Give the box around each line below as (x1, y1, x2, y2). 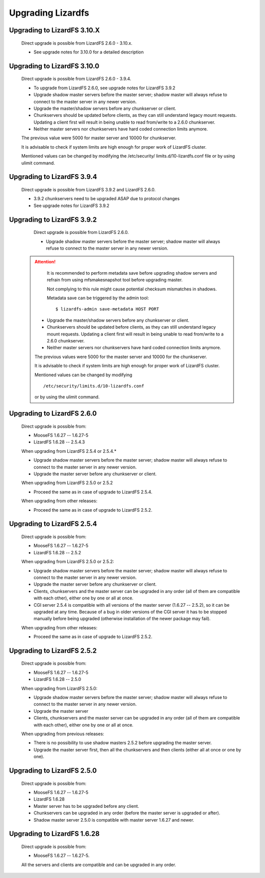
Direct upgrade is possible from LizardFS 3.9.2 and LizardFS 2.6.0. (21, 187, 156, 193)
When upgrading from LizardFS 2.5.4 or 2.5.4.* (21, 448, 117, 454)
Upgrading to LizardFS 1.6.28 (9, 829, 100, 838)
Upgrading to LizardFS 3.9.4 (9, 173, 98, 181)
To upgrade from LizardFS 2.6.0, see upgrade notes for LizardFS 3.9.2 (33, 85, 176, 91)
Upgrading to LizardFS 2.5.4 (9, 520, 97, 528)
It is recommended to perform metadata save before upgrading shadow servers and (47, 270, 217, 276)
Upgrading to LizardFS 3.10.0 (9, 62, 100, 70)
